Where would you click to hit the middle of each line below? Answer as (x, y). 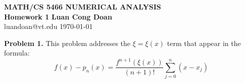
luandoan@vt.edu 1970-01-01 (48, 26)
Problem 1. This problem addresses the (67, 43)
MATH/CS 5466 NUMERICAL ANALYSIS (83, 6)
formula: (17, 53)
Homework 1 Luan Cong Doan (58, 16)
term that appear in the (204, 43)
